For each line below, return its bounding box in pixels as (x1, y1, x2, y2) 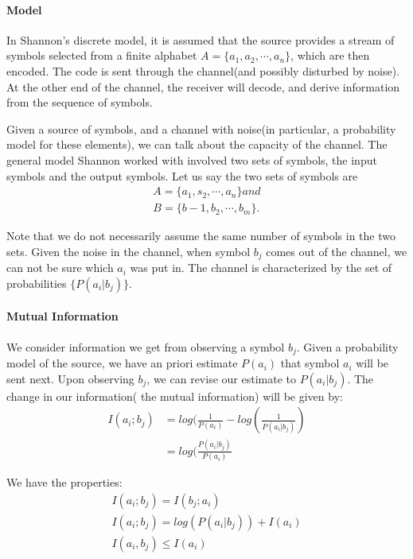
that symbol (280, 355, 340, 371)
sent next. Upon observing (6, 370, 134, 386)
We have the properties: (6, 473, 123, 490)
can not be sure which (6, 259, 114, 276)
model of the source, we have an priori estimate (6, 355, 238, 371)
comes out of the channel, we (266, 243, 407, 259)
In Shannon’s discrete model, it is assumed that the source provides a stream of (6, 31, 395, 48)
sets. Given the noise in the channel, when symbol (6, 243, 251, 259)
